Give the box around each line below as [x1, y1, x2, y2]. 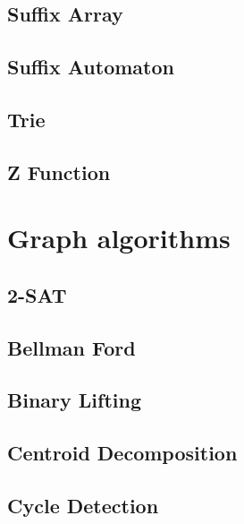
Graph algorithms [7, 219, 231, 256]
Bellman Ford [7, 333, 136, 361]
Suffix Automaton [7, 53, 174, 81]
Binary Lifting [7, 386, 141, 414]
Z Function [7, 158, 111, 185]
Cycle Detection [7, 492, 159, 520]
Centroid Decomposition [7, 439, 238, 467]
